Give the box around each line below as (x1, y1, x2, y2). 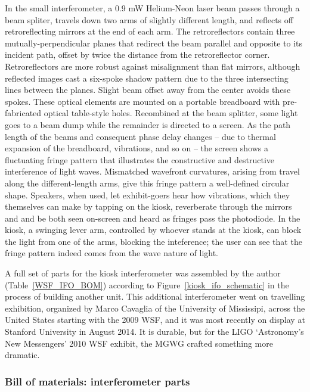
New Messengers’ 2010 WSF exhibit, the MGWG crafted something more (5, 337, 273, 349)
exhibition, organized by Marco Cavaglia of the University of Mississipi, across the (5, 301, 305, 314)
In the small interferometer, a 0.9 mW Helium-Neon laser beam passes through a (5, 2, 300, 14)
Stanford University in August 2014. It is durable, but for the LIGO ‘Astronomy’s (5, 325, 304, 338)
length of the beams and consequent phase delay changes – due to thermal (5, 130, 276, 142)
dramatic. (5, 349, 40, 361)
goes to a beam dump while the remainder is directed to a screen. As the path (5, 118, 291, 130)
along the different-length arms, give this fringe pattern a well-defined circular (5, 176, 290, 189)
